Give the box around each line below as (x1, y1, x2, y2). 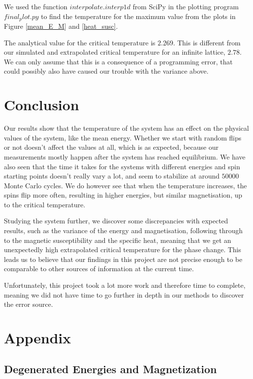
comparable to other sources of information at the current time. (4, 263, 194, 274)
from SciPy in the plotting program (133, 1, 239, 11)
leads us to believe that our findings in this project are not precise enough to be (4, 254, 242, 264)
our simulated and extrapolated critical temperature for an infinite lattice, (4, 47, 226, 57)
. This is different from (173, 37, 241, 47)
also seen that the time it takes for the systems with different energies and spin (4, 161, 240, 171)
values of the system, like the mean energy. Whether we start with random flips (4, 132, 242, 142)
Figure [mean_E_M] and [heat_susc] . (4, 21, 118, 31)
